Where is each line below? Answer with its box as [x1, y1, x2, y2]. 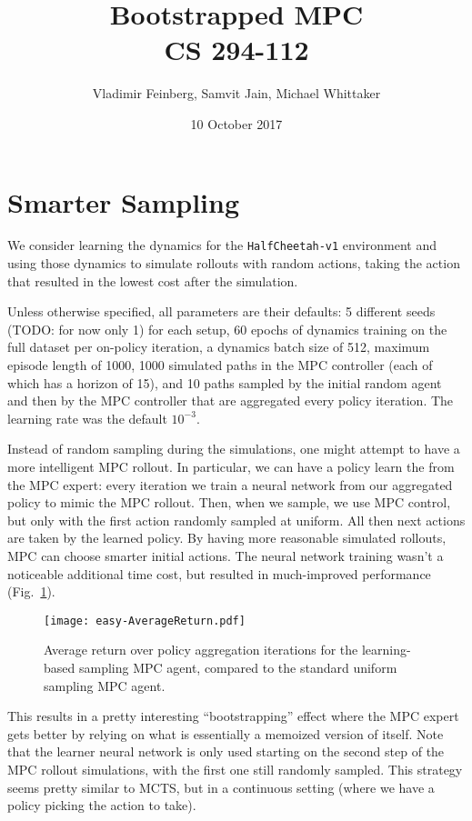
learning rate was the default [7, 408, 167, 427]
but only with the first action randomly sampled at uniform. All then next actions [7, 510, 466, 529]
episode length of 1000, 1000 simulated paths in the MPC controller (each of [7, 355, 433, 375]
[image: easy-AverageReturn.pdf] [44, 614, 246, 627]
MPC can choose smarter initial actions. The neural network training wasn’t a [7, 546, 444, 565]
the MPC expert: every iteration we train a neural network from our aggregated [7, 475, 453, 494]
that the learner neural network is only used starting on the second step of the [7, 742, 445, 761]
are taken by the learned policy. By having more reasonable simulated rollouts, [7, 528, 447, 547]
